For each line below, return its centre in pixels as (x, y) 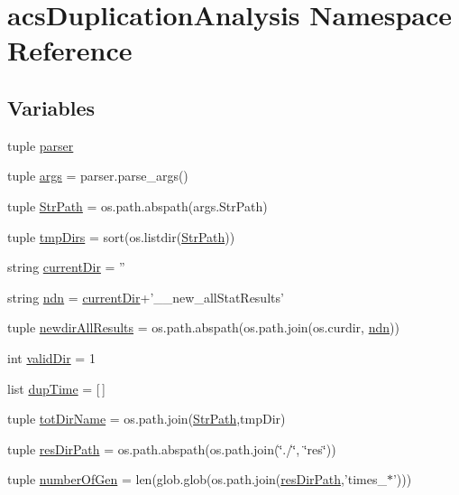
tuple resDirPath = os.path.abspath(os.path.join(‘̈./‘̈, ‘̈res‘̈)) (172, 448)
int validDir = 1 (51, 357)
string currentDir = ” (66, 267)
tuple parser (41, 145)
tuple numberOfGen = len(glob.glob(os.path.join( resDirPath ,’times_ (197, 479)
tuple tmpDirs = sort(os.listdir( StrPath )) (121, 236)
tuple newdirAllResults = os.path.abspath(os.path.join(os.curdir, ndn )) (203, 327)
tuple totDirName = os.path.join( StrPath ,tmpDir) (147, 419)
